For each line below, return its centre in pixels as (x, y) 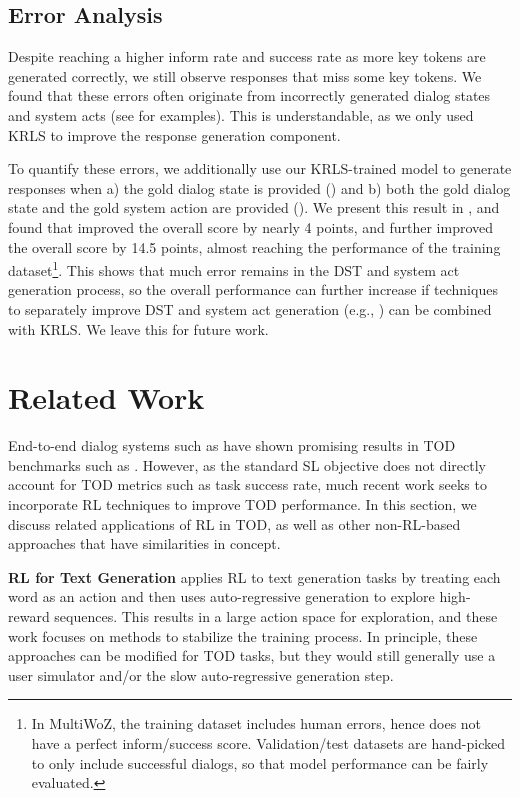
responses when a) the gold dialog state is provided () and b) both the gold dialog (259, 187)
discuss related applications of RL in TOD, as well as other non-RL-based (234, 523)
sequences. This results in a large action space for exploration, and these (276, 616)
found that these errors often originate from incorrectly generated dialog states (249, 95)
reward (29, 616)
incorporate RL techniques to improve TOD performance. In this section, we (242, 504)
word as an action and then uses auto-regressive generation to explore (221, 596)
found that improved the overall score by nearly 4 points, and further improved (251, 226)
